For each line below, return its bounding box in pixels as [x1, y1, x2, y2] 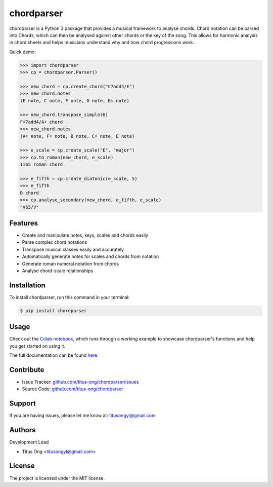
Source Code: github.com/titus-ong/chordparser [22, 386, 123, 392]
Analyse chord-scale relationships [22, 268, 94, 274]
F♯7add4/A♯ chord [20, 119, 63, 125]
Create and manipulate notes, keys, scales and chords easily [22, 232, 149, 238]
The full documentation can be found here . [9, 352, 99, 358]
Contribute [9, 365, 44, 374]
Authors [9, 426, 36, 434]
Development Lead [9, 439, 49, 445]
